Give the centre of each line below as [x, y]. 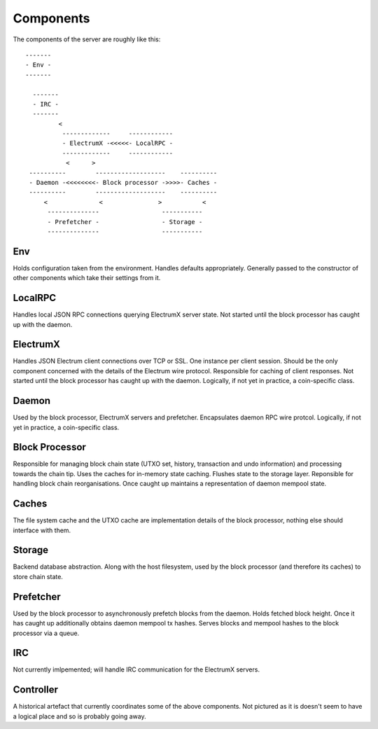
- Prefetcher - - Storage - [125, 222]
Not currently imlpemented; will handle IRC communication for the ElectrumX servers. [136, 669]
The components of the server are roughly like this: [87, 39]
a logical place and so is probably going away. [79, 716]
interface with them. [42, 530]
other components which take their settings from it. [87, 278]
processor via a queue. [46, 633]
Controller [36, 690]
